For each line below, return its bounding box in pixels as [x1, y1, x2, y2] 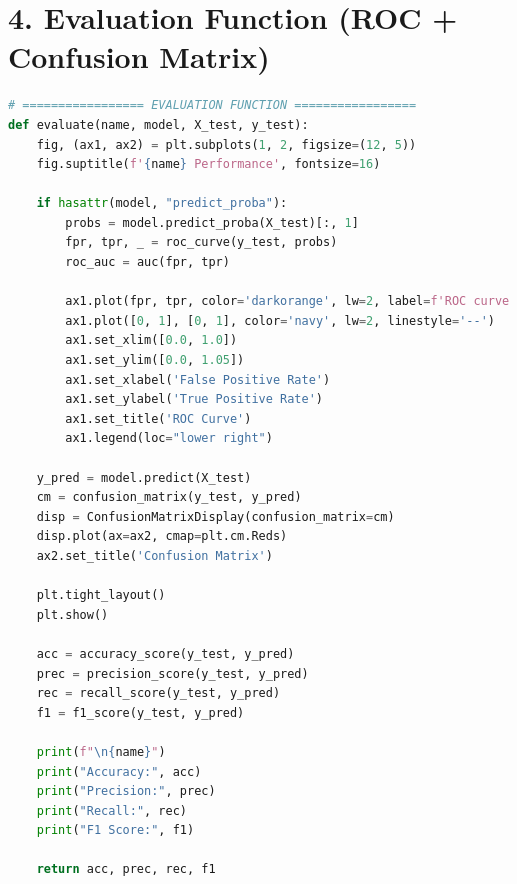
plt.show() [36, 607, 109, 622]
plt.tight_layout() [36, 588, 166, 603]
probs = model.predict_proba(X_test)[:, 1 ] [65, 215, 359, 230]
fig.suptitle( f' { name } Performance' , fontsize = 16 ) [36, 157, 381, 172]
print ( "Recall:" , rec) [36, 803, 187, 818]
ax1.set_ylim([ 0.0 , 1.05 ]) [65, 353, 245, 368]
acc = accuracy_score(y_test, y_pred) [36, 646, 295, 661]
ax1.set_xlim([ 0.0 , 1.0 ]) [65, 333, 238, 348]
